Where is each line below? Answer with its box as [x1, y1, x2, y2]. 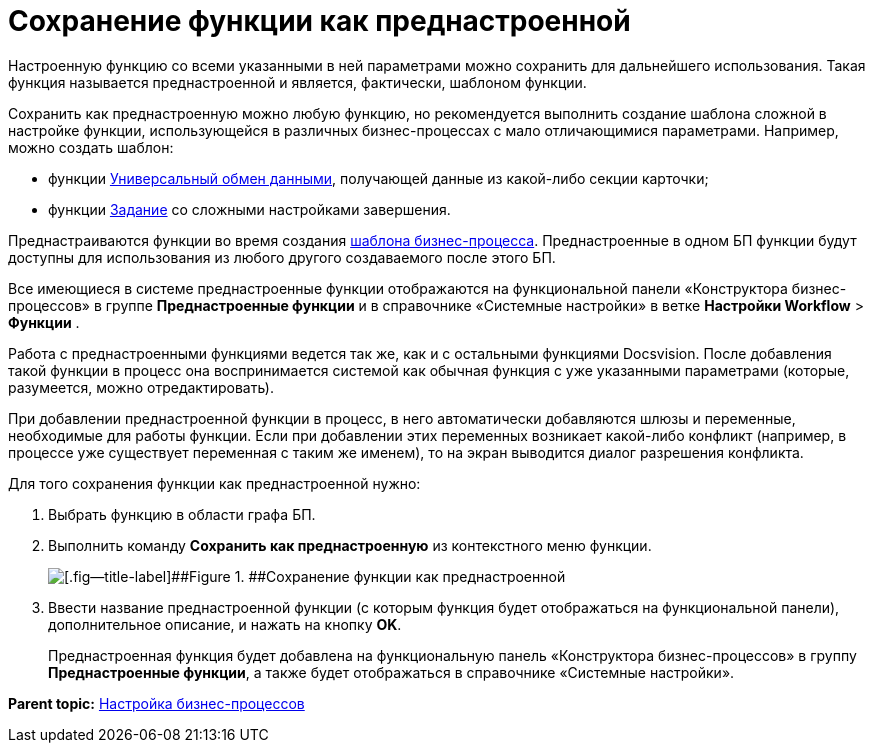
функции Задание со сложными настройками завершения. [48, 200, 451, 218]
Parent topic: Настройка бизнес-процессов [8, 694, 305, 712]
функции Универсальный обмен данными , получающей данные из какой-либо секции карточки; [48, 169, 709, 187]
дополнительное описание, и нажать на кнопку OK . [48, 615, 402, 633]
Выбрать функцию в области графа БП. [48, 505, 316, 523]
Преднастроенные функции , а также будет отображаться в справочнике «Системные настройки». [48, 663, 735, 681]
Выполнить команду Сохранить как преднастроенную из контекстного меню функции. [48, 536, 652, 554]
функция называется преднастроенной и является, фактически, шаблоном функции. [8, 73, 587, 91]
